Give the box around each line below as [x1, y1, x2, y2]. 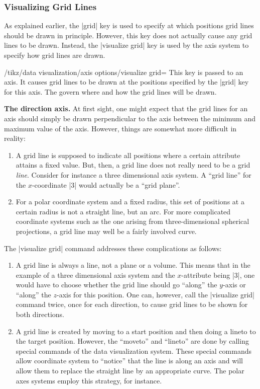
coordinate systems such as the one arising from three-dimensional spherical [16, 216, 249, 226]
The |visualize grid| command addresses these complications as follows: [4, 243, 222, 253]
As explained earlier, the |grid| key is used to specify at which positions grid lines [4, 20, 254, 31]
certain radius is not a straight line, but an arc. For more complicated [16, 206, 231, 216]
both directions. [16, 309, 64, 320]
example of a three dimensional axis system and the [16, 269, 175, 280]
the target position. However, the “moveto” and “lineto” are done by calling [16, 336, 249, 346]
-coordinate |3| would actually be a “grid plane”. [32, 179, 180, 190]
